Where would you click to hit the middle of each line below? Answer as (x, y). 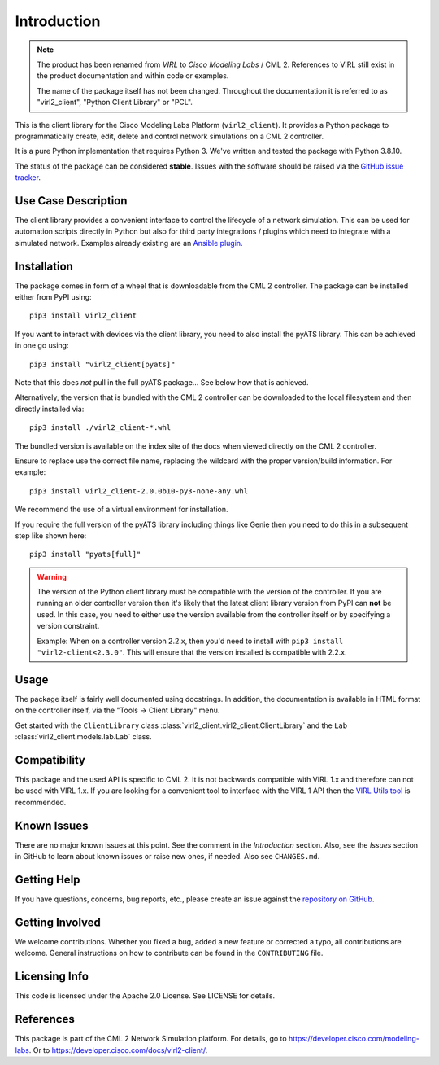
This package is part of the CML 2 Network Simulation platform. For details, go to (151, 1039)
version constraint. (68, 626)
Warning (52, 576)
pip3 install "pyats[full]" (85, 554)
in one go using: (42, 345)
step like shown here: (51, 535)
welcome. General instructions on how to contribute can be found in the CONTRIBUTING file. (169, 953)
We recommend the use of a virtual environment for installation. (122, 510)
